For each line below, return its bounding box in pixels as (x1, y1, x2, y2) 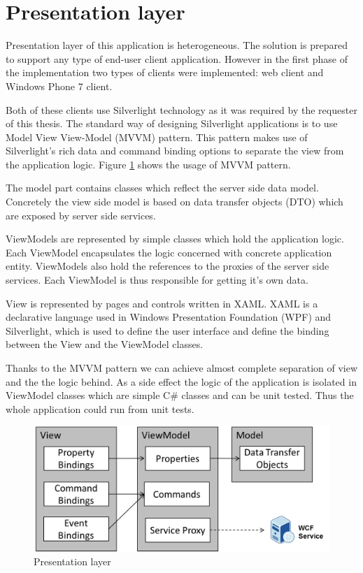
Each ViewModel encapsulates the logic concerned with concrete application (6, 245, 332, 259)
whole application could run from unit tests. (6, 401, 194, 416)
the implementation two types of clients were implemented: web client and (6, 65, 324, 80)
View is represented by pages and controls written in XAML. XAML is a (6, 296, 318, 310)
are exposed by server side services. (6, 208, 156, 222)
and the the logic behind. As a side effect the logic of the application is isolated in (6, 374, 357, 389)
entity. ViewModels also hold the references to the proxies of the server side (6, 259, 329, 273)
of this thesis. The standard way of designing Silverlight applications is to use (6, 116, 338, 131)
